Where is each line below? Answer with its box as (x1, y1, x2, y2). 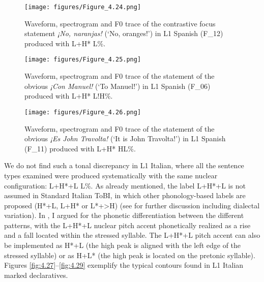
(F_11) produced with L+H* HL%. (24, 143, 136, 153)
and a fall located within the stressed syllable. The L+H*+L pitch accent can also (4, 230, 260, 240)
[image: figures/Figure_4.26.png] (24, 108, 141, 116)
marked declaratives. (4, 269, 68, 280)
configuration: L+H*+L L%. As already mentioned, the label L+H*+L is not (4, 180, 246, 191)
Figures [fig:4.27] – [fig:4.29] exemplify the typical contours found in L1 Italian (4, 260, 244, 270)
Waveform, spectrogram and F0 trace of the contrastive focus (24, 18, 216, 28)
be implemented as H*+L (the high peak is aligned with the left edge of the (4, 240, 241, 250)
